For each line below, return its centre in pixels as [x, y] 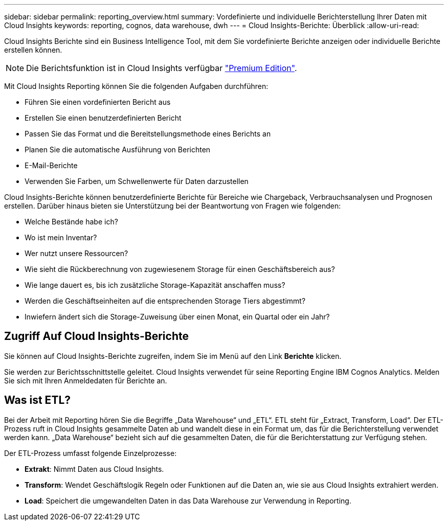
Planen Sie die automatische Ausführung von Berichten [118, 150]
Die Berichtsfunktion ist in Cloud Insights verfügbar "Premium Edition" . [162, 68]
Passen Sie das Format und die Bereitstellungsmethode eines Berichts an [148, 134]
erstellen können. [33, 50]
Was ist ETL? [38, 400]
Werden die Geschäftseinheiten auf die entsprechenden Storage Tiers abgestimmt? [165, 301]
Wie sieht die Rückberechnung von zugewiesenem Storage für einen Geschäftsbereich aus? [180, 269]
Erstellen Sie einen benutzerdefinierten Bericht [103, 118]
